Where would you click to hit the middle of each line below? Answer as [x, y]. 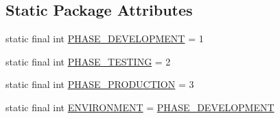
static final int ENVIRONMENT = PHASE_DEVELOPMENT [140, 107]
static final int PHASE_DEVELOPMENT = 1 [105, 39]
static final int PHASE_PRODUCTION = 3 [100, 84]
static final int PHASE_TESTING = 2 [88, 61]
